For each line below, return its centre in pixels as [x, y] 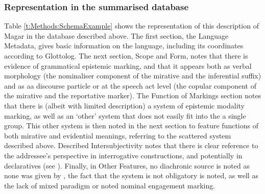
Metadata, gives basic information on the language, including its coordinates [124, 46]
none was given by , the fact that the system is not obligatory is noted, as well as [131, 175]
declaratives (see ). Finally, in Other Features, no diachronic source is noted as [127, 165]
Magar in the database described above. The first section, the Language [116, 35]
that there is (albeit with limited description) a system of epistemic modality [125, 105]
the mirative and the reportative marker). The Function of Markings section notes [133, 95]
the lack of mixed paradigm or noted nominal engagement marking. [110, 185]
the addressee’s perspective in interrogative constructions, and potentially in [123, 155]
